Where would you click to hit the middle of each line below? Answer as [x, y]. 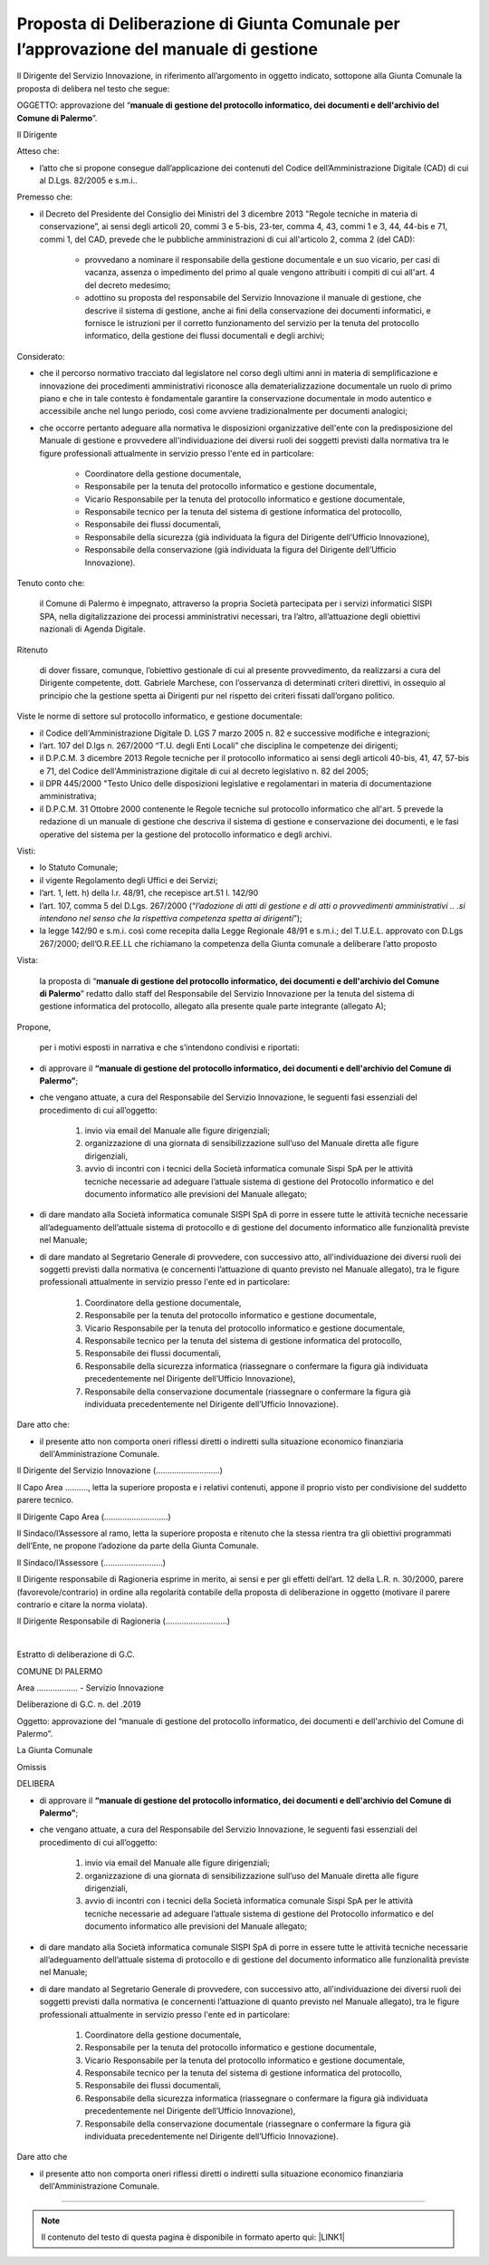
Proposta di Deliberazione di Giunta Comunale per [208, 24]
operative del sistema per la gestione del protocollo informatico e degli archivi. [186, 834]
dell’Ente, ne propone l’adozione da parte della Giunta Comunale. [138, 1546]
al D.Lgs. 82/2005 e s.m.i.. [88, 180]
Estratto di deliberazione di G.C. [76, 1654]
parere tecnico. [45, 1500]
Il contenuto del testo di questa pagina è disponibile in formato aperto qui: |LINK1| [193, 2237]
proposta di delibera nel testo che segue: [93, 88]
